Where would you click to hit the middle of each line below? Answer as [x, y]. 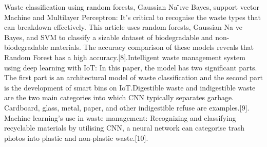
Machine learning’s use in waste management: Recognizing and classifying [120, 117]
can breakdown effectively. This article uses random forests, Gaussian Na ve [123, 27]
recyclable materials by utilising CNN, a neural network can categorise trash [124, 128]
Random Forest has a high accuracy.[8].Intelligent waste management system [125, 57]
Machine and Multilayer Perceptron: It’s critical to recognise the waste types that [133, 17]
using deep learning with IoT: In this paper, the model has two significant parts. [131, 67]
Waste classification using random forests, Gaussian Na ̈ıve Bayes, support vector [132, 7]
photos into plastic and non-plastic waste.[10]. [76, 137]
